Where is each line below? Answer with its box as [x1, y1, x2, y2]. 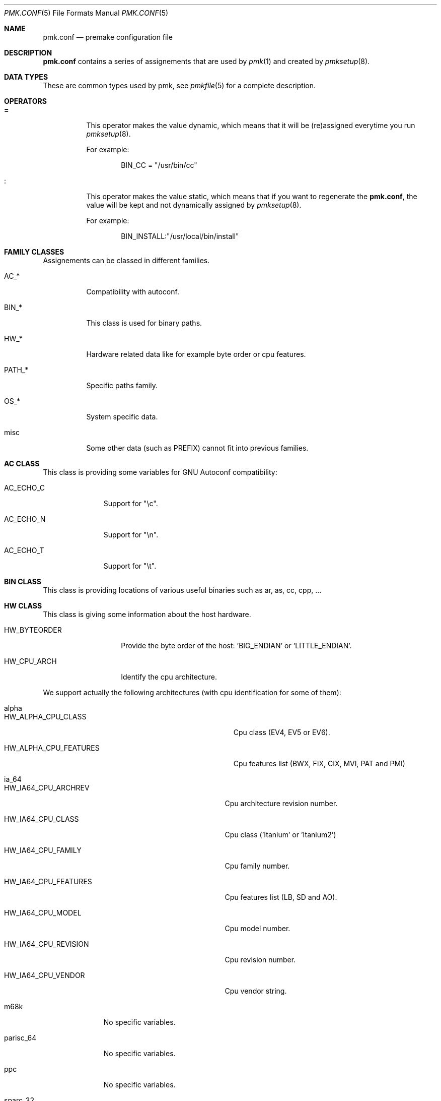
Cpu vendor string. [225, 987, 287, 995]
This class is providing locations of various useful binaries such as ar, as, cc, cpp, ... [43, 586, 322, 594]
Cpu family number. [225, 862, 290, 870]
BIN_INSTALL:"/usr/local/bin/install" [121, 232, 239, 240]
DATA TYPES [4, 73, 48, 81]
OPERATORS [4, 97, 47, 105]
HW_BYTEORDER [4, 626, 62, 634]
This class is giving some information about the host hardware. [43, 610, 251, 619]
